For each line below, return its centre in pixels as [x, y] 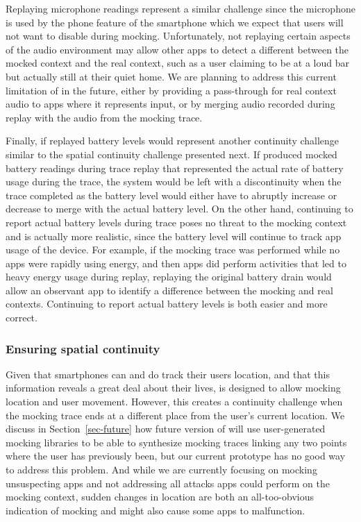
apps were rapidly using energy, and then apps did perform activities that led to [176, 263]
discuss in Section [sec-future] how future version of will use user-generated [166, 429]
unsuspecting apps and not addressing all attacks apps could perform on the [168, 483]
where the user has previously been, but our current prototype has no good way [176, 456]
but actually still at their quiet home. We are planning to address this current [171, 76]
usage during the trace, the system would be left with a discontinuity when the [174, 182]
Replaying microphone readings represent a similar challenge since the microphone [180, 8]
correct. [22, 318]
